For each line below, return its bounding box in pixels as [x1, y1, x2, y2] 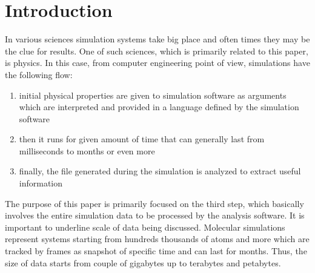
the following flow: [5, 68, 73, 81]
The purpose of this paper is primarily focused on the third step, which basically [5, 197, 304, 209]
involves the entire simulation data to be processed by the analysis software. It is [5, 209, 305, 222]
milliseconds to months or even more [19, 144, 155, 157]
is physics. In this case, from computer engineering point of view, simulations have [5, 56, 310, 69]
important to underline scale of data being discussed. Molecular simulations [5, 220, 285, 233]
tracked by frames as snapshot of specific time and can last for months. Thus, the [5, 245, 307, 257]
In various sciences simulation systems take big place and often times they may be [5, 33, 310, 45]
